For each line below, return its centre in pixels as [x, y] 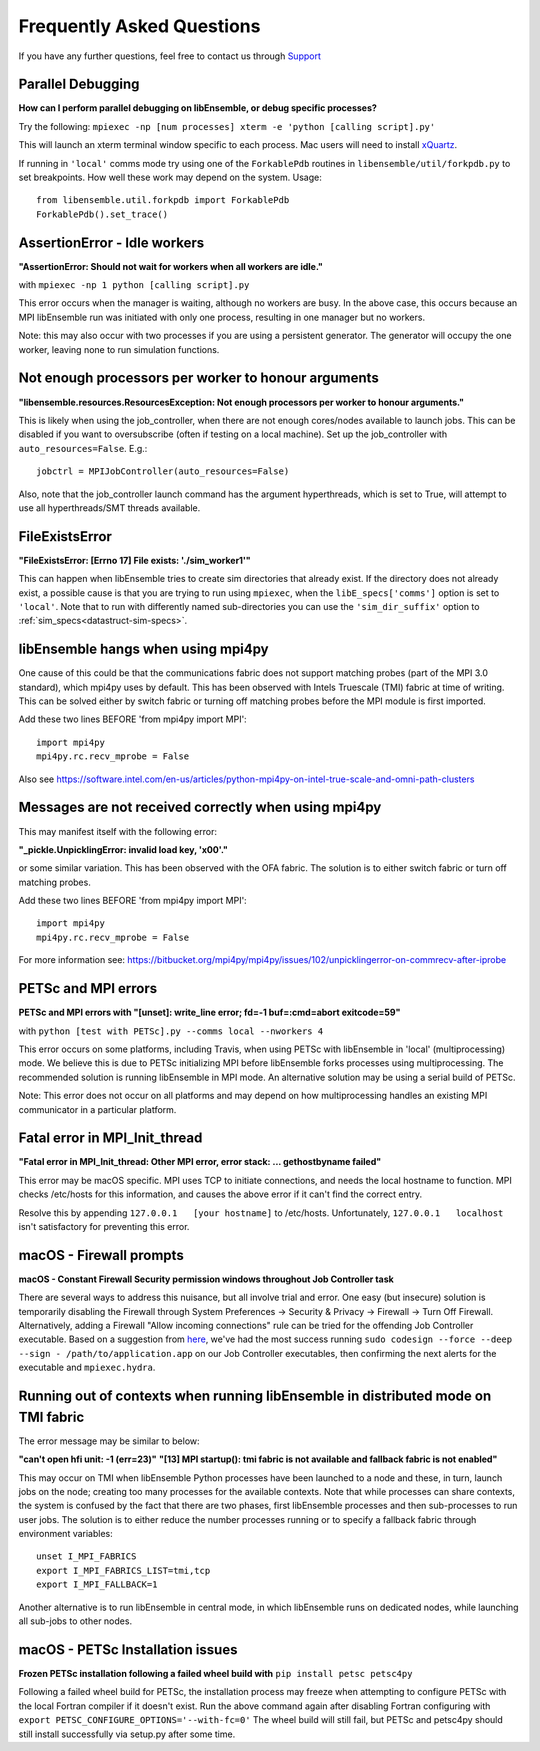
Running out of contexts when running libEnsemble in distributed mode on [255, 1396]
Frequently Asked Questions [139, 26]
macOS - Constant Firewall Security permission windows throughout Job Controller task [206, 1279]
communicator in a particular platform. [97, 1109]
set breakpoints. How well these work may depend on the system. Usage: [170, 177]
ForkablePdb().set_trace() [102, 214]
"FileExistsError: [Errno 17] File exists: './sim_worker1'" [135, 560]
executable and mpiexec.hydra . [87, 1367]
